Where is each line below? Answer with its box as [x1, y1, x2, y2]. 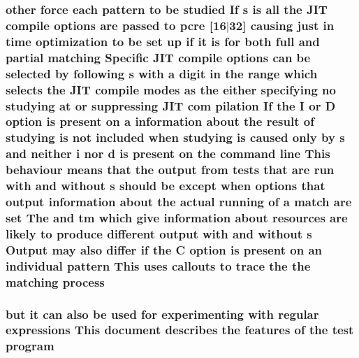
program [6, 337, 54, 355]
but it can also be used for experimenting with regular [6, 305, 319, 322]
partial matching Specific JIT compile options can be [6, 48, 311, 66]
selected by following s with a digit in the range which [6, 64, 318, 82]
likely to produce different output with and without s [6, 224, 312, 242]
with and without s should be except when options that [6, 177, 325, 194]
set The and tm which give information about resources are [6, 208, 348, 226]
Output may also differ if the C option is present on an [6, 241, 322, 258]
